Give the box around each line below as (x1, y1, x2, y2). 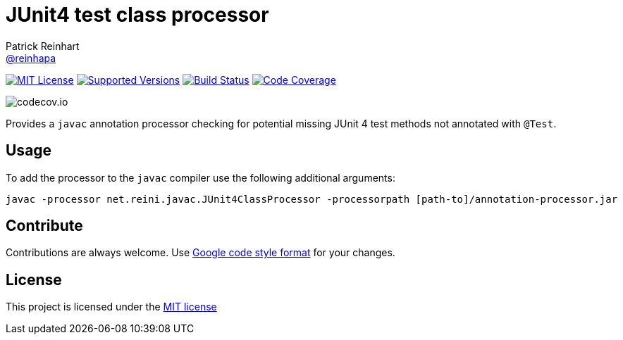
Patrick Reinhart (6, 39, 80, 52)
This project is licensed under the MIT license (6, 301, 217, 313)
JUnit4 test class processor (6, 3, 269, 27)
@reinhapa (6, 51, 56, 64)
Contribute (6, 217, 83, 235)
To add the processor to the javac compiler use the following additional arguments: (6, 171, 395, 184)
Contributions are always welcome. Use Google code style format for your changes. (6, 246, 395, 259)
